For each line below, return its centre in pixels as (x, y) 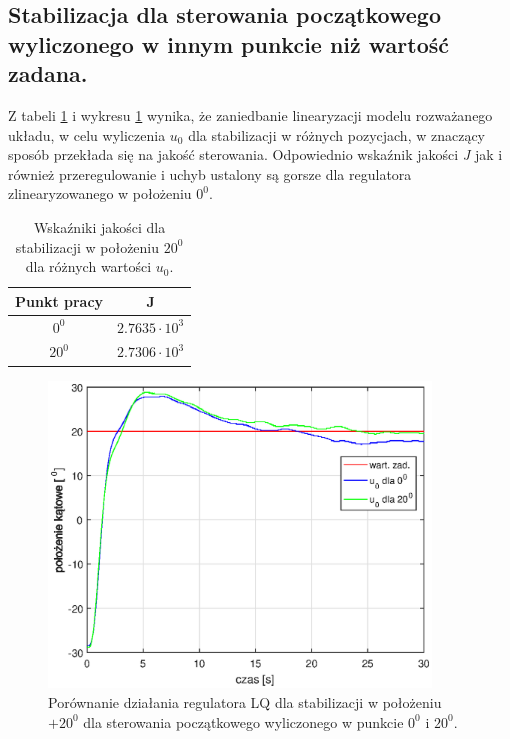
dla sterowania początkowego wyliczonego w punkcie (243, 721)
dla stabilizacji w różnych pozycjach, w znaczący (336, 134)
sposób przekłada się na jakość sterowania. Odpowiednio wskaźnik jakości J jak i (255, 154)
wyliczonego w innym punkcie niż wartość (229, 43)
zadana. (48, 73)
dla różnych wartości (88, 266)
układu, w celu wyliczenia (87, 134)
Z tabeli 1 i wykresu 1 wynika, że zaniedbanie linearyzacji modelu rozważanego (250, 114)
